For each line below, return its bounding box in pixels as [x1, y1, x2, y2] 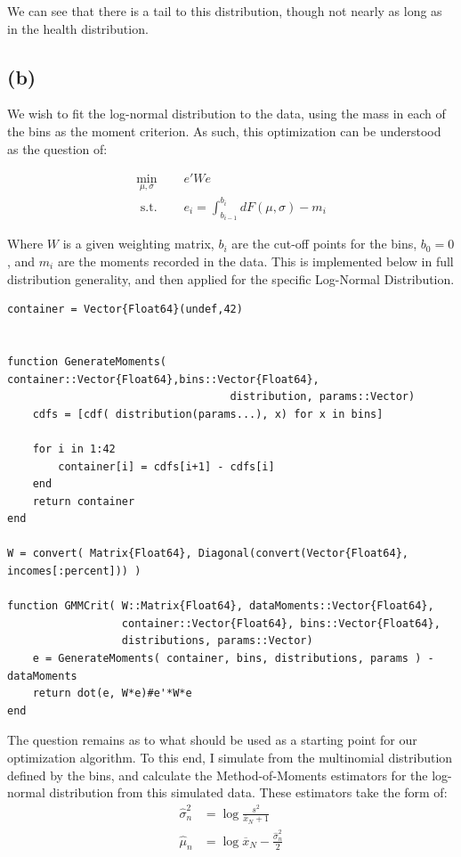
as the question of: [7, 139, 108, 158]
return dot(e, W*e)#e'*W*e [32, 687, 192, 700]
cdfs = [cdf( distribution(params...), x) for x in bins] [32, 407, 384, 420]
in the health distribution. [7, 19, 149, 37]
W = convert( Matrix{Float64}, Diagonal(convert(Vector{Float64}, [7, 547, 409, 560]
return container [32, 494, 135, 508]
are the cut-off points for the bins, [231, 234, 417, 253]
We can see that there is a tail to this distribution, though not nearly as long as [7, 2, 442, 20]
